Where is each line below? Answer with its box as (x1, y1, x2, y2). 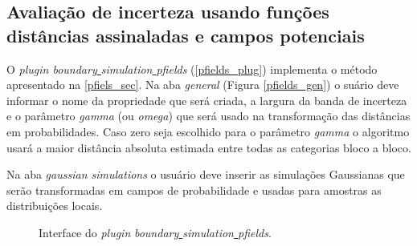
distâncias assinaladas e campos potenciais (6, 22, 365, 47)
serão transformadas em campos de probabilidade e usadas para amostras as (6, 181, 382, 198)
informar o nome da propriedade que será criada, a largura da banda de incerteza (6, 91, 407, 108)
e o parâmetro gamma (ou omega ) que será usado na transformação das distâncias (6, 107, 411, 124)
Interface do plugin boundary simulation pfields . (39, 224, 272, 240)
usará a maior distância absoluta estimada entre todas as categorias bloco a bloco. (6, 139, 411, 155)
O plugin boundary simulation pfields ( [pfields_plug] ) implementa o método (6, 60, 378, 77)
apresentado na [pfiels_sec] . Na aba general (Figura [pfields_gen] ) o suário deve (6, 76, 399, 93)
